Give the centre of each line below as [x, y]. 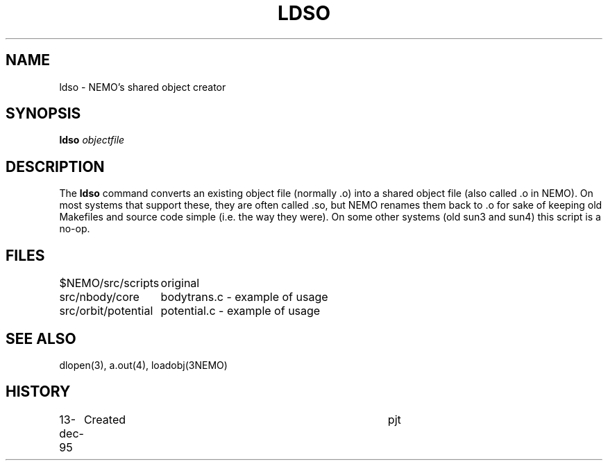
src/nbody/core [99, 297]
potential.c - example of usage [240, 311]
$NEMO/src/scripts [109, 283]
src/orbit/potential [106, 311]
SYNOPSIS [43, 114]
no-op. [75, 229]
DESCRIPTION [55, 166]
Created [105, 419]
